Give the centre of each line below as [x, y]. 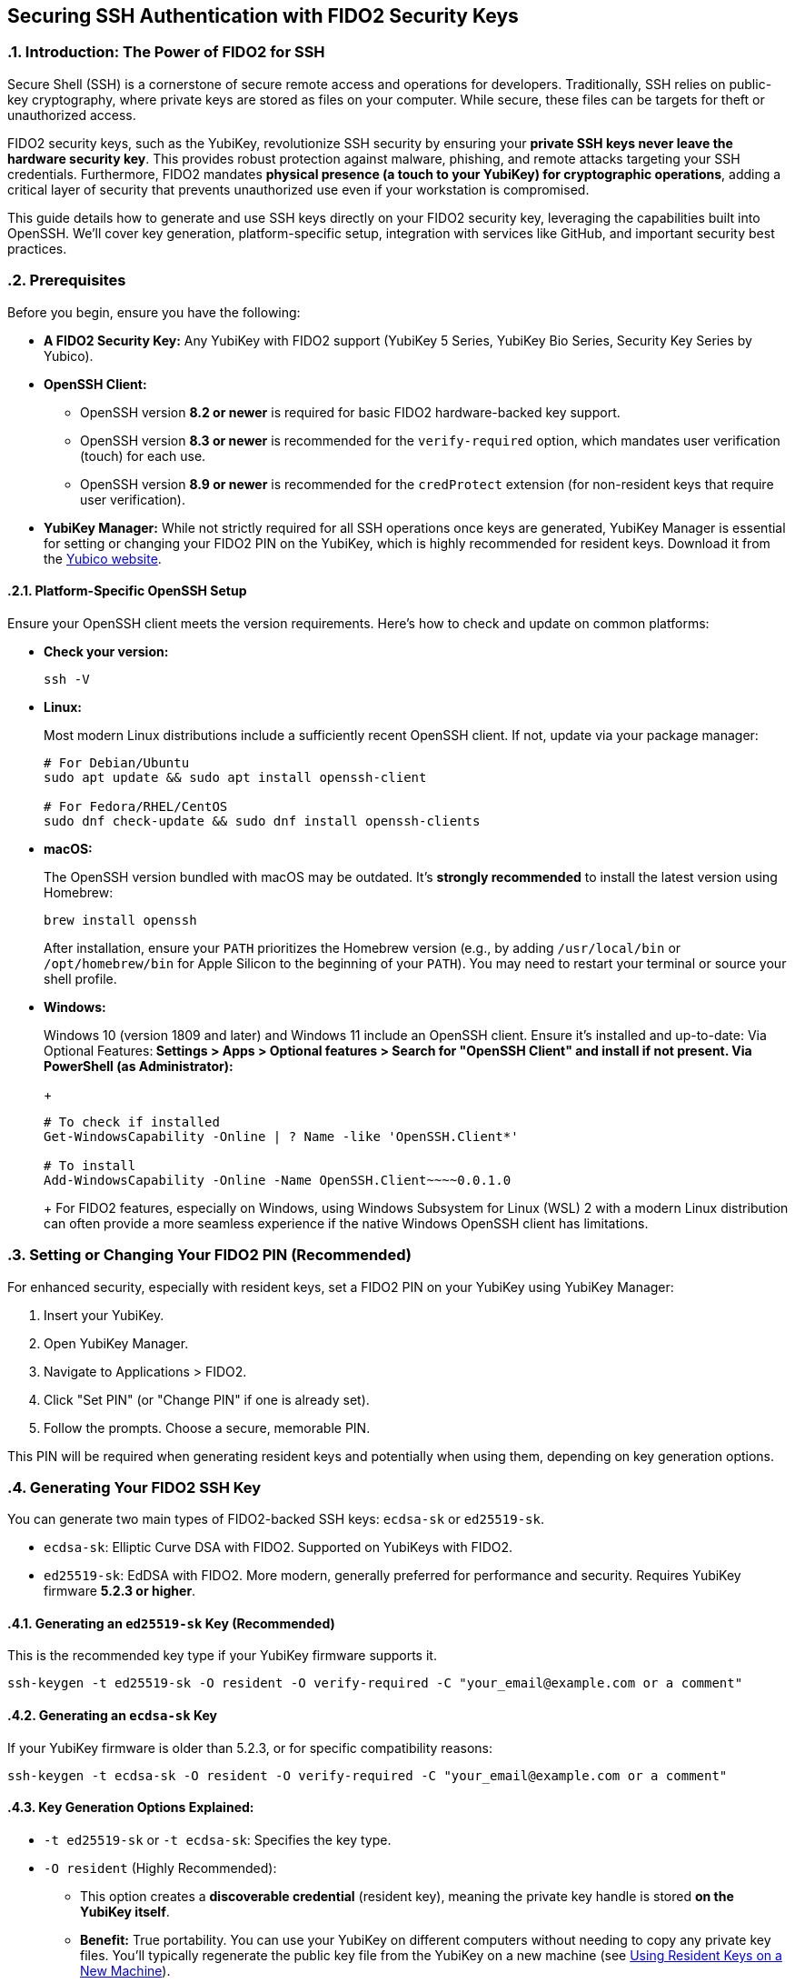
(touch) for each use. [143, 456]
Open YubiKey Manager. [116, 1343]
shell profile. [80, 978]
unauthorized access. [72, 115]
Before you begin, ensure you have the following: [154, 312]
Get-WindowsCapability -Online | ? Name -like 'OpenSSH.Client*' [281, 1136]
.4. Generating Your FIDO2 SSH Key [134, 1487]
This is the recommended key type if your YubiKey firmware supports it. [222, 1656]
